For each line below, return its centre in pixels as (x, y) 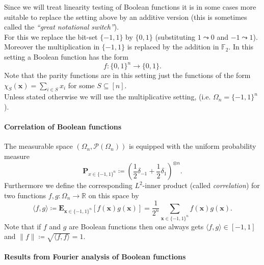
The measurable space (38, 146)
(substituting (175, 36)
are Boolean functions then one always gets (136, 226)
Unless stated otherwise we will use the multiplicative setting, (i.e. (108, 97)
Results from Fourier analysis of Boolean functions (95, 256)
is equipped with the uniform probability (192, 146)
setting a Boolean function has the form (66, 56)
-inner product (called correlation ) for (201, 185)
